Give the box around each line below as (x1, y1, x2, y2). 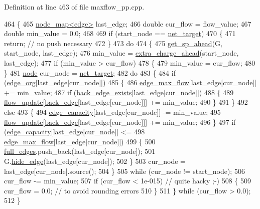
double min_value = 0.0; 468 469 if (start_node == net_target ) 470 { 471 (4, 28, 236, 39)
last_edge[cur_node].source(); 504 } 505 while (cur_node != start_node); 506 (4, 165, 245, 176)
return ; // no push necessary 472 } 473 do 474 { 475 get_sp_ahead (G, (4, 38, 222, 48)
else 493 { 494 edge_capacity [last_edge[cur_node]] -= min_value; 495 (4, 106, 221, 117)
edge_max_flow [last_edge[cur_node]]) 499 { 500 (4, 136, 156, 146)
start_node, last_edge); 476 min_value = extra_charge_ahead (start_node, (4, 48, 239, 58)
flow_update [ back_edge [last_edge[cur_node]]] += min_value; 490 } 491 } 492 (4, 97, 248, 107)
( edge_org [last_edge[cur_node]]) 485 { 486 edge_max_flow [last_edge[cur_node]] (4, 77, 257, 88)
